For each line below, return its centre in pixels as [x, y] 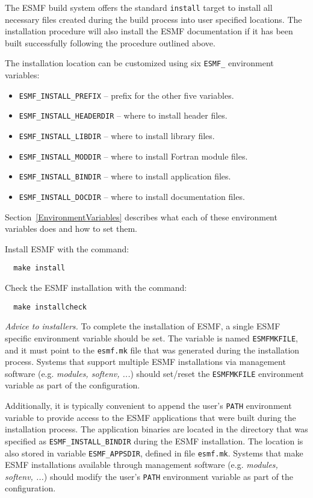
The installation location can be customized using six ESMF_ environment [139, 63]
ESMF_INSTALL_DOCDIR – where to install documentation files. [132, 196]
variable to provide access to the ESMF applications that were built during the [150, 417]
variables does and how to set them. [71, 229]
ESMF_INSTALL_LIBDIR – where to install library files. [117, 135]
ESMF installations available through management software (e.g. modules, [141, 465]
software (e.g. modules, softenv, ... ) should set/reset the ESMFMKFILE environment [154, 373]
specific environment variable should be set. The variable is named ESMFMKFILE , [151, 338]
